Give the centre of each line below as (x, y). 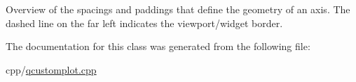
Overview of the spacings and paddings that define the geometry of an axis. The (178, 9)
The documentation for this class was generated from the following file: (158, 46)
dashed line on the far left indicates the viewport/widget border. (144, 23)
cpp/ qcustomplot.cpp (51, 69)
